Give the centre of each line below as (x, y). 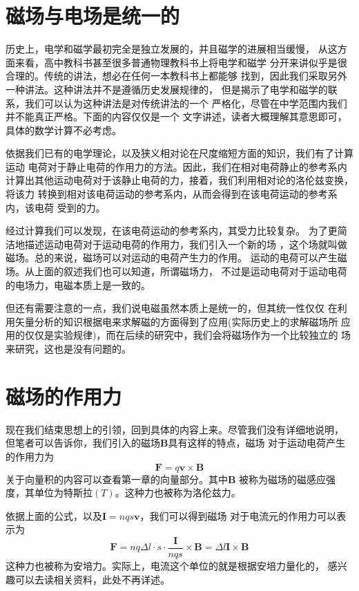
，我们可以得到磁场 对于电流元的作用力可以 (238, 515)
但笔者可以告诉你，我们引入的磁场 (83, 443)
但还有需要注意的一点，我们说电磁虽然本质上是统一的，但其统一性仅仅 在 (172, 308)
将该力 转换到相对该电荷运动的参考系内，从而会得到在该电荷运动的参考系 (172, 194)
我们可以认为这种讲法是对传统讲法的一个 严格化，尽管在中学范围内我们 (186, 103)
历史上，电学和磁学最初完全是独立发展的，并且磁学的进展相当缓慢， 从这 (172, 49)
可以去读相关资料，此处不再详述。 (92, 579)
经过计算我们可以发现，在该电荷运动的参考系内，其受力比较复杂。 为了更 (172, 231)
